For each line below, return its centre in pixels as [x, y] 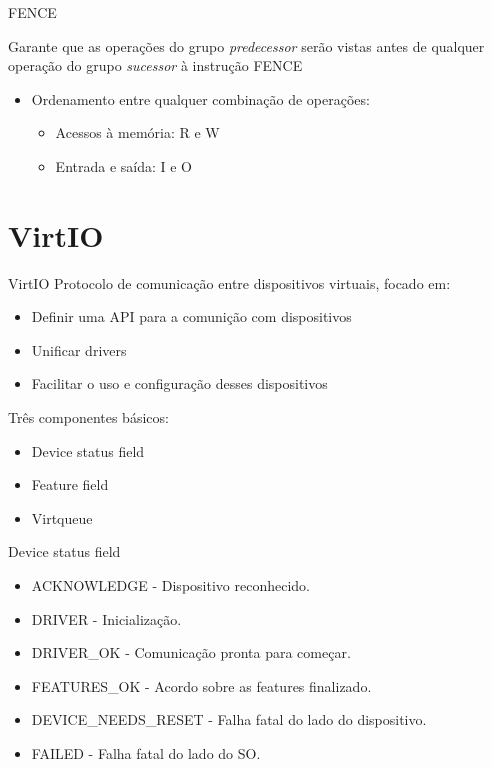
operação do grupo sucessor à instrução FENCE [155, 65]
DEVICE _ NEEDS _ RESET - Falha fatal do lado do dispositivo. [229, 719]
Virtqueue [62, 517]
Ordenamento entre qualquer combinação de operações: [200, 98]
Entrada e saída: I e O [124, 165]
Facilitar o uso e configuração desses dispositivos [179, 383]
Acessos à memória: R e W [137, 132]
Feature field [70, 484]
